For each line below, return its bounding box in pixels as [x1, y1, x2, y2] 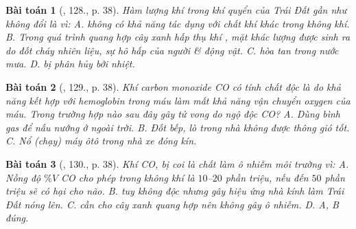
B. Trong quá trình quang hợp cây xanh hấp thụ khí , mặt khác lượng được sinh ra [5, 30, 351, 44]
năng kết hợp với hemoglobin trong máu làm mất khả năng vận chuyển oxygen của [5, 93, 351, 107]
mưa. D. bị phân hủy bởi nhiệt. [5, 56, 135, 71]
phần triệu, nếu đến [225, 170, 309, 184]
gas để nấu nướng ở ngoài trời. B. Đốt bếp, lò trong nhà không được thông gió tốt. [5, 120, 350, 134]
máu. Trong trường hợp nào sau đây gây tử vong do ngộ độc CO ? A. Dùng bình [5, 107, 340, 121]
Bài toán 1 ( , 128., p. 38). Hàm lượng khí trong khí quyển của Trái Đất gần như [5, 3, 346, 17]
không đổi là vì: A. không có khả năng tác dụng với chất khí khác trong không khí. [5, 16, 350, 30]
